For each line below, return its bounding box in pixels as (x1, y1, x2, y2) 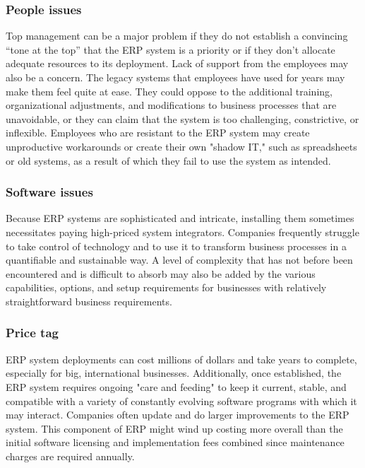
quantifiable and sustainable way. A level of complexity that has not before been (6, 252, 353, 267)
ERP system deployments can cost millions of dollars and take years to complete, (6, 351, 357, 366)
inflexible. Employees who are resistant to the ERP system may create (6, 125, 310, 140)
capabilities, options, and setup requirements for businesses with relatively (6, 280, 327, 295)
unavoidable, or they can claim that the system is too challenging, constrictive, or (6, 111, 359, 126)
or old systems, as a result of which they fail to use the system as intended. (6, 153, 331, 168)
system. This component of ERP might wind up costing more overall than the (6, 421, 343, 435)
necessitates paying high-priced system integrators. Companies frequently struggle (6, 224, 359, 239)
